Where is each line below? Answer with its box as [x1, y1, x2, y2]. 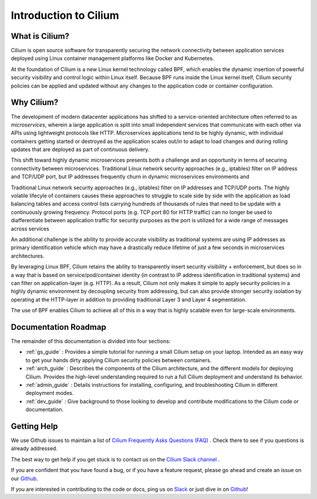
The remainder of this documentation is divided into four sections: [11, 338, 171, 345]
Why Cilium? [11, 98, 59, 108]
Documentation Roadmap [11, 322, 107, 332]
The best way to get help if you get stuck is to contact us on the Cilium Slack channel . [11, 456, 220, 463]
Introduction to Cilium [11, 9, 120, 22]
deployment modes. [25, 390, 74, 397]
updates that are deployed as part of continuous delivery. [11, 146, 150, 153]
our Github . [11, 475, 38, 482]
